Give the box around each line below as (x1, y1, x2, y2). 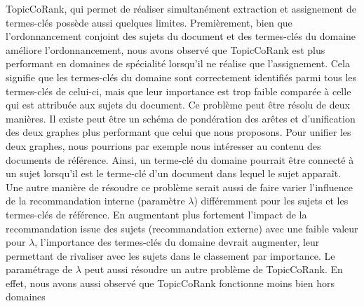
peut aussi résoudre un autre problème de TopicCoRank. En (84, 262, 343, 277)
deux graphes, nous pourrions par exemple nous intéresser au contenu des (6, 138, 321, 153)
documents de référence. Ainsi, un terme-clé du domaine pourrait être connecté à (6, 152, 354, 167)
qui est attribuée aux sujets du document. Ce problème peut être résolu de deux (6, 97, 350, 112)
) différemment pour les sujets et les (194, 193, 349, 208)
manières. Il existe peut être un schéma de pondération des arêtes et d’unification (6, 111, 356, 125)
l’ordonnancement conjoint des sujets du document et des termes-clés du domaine (6, 29, 356, 43)
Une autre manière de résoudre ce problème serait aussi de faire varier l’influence (6, 179, 353, 194)
